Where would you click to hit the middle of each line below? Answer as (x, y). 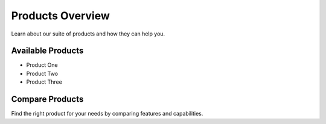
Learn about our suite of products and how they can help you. (88, 34)
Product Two (42, 73)
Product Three (44, 82)
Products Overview (60, 16)
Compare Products (47, 99)
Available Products (47, 51)
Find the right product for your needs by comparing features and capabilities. (107, 114)
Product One (42, 65)
